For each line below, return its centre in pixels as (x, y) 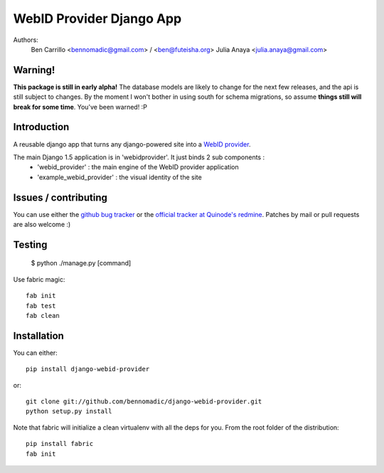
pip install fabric (60, 444)
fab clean (43, 315)
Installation (38, 335)
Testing (30, 244)
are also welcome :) (42, 224)
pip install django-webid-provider (88, 369)
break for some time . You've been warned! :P (80, 107)
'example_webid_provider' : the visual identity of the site (119, 177)
